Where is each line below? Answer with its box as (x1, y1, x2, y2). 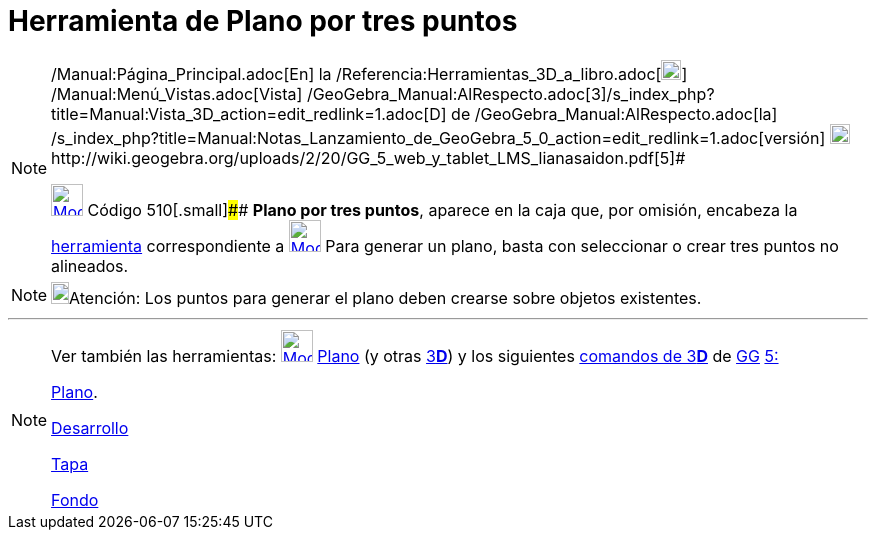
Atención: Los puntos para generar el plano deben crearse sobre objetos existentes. (69, 287, 702, 308)
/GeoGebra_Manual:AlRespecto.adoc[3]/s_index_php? (306, 83, 715, 104)
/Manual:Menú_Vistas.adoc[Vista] (51, 83, 303, 104)
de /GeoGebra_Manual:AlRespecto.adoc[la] (451, 103, 778, 124)
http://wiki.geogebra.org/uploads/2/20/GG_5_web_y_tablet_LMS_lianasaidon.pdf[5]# (51, 147, 686, 168)
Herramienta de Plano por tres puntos (8, 4, 518, 38)
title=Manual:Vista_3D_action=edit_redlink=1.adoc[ (51, 103, 430, 124)
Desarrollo (51, 417, 129, 438)
